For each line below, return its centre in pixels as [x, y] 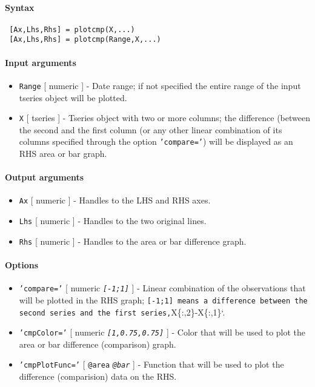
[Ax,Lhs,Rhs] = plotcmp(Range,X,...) [85, 40]
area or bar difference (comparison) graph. [98, 344]
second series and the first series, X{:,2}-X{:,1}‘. [122, 312]
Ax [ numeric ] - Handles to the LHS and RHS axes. [115, 200]
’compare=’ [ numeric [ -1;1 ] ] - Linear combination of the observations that [162, 288]
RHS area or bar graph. [63, 154]
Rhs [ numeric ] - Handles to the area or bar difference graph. [133, 241]
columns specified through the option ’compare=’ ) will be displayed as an [156, 141]
